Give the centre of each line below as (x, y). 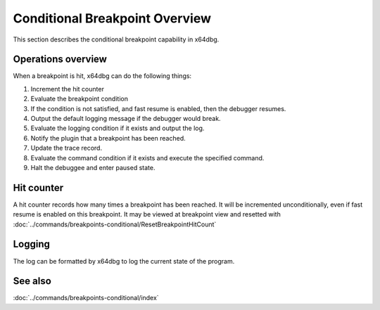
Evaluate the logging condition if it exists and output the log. (118, 128)
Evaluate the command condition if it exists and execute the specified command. (147, 157)
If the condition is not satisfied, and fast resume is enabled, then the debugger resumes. (158, 108)
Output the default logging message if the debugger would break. (126, 119)
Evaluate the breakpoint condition (79, 99)
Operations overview (60, 59)
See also (32, 281)
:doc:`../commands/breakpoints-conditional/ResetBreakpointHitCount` (115, 224)
